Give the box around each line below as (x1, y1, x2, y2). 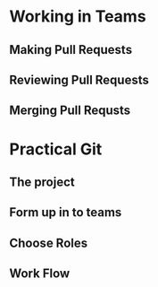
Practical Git (9, 139, 103, 159)
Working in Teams (9, 6, 146, 27)
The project (9, 174, 75, 189)
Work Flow (9, 266, 71, 282)
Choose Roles (9, 235, 87, 250)
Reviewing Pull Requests (9, 72, 149, 87)
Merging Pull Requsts (9, 103, 131, 118)
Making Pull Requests (9, 42, 132, 57)
